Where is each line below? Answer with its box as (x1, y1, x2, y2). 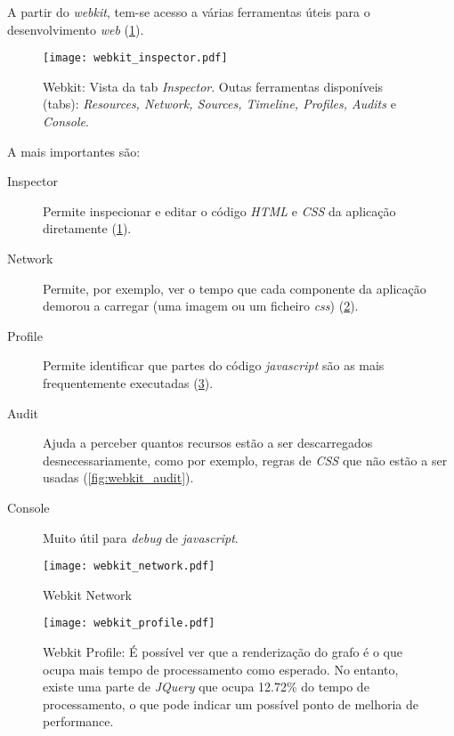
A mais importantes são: (7, 142, 141, 160)
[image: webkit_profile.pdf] (43, 617, 215, 630)
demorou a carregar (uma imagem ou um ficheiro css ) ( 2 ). (43, 296, 359, 315)
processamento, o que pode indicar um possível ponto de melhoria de (43, 694, 418, 713)
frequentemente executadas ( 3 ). (43, 373, 214, 392)
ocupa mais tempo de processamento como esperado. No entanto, (43, 659, 399, 678)
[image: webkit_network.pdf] (43, 560, 215, 573)
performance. (43, 712, 114, 731)
